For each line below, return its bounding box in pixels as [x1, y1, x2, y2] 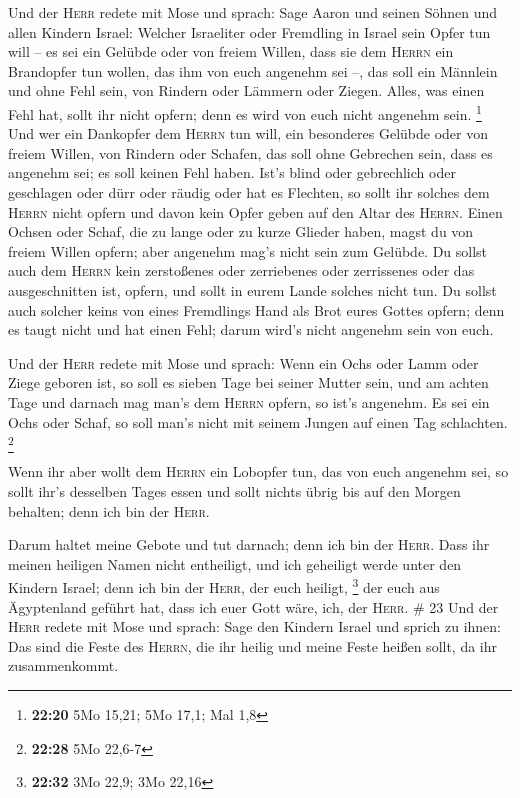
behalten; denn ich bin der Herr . [8, 500, 210, 521]
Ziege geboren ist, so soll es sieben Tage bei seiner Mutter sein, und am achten [8, 372, 489, 393]
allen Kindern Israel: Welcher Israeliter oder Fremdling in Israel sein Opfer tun [8, 21, 491, 42]
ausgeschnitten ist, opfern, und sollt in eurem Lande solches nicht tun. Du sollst [8, 279, 497, 300]
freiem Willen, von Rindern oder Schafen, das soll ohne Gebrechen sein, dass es [8, 142, 493, 163]
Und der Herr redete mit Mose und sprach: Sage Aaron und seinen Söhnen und [8, 2, 498, 22]
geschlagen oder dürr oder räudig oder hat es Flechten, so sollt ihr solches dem [8, 182, 490, 202]
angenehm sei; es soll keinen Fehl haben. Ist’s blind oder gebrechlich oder [8, 162, 456, 183]
